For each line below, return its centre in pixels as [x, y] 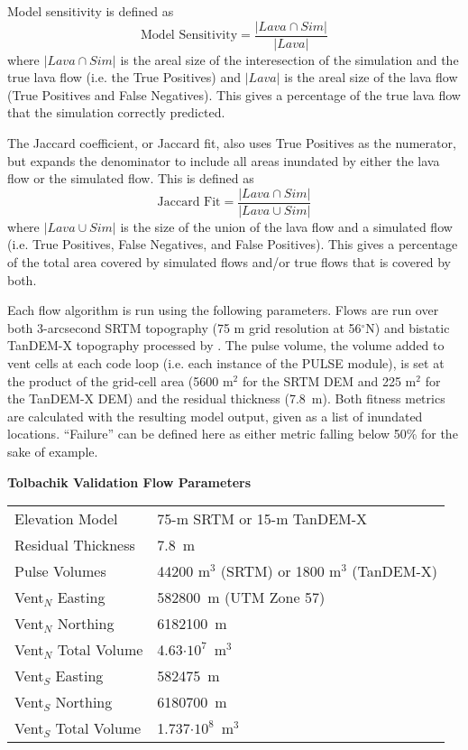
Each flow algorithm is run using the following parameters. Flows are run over [223, 310]
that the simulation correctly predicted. [116, 112]
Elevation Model [66, 519]
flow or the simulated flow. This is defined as [131, 178]
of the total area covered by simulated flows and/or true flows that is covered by [229, 262]
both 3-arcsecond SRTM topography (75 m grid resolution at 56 [184, 327]
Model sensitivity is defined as [91, 11]
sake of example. [53, 451]
